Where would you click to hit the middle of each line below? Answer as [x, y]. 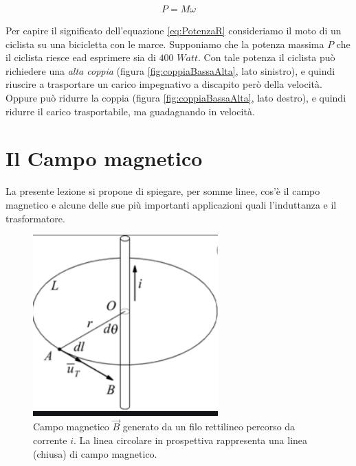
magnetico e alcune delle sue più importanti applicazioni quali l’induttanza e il [171, 204]
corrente [50, 440]
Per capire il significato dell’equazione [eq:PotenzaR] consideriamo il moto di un [174, 31]
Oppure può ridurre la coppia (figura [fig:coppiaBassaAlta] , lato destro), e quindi [176, 97]
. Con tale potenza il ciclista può [267, 57]
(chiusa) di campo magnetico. [95, 453]
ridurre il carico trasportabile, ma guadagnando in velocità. [130, 111]
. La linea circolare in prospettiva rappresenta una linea [190, 440]
